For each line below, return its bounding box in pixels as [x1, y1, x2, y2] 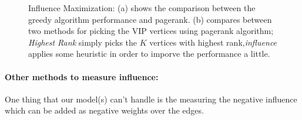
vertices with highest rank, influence [149, 36, 277, 48]
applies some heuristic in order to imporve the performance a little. [28, 47, 270, 60]
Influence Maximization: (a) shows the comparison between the [28, 2, 256, 13]
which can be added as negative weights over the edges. [5, 104, 204, 116]
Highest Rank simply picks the [28, 36, 137, 48]
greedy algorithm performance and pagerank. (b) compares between [28, 13, 272, 25]
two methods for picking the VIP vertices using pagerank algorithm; [28, 25, 274, 37]
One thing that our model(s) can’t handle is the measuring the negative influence [5, 92, 297, 105]
